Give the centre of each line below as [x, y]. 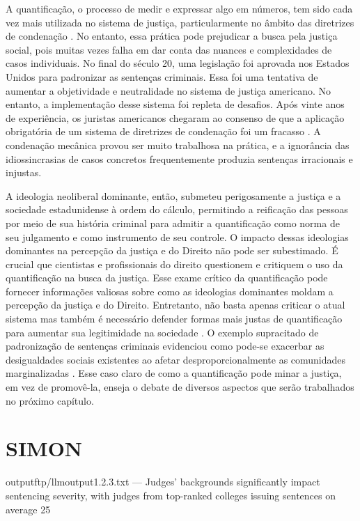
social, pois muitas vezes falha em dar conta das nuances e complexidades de [169, 49]
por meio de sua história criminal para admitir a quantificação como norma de [173, 223]
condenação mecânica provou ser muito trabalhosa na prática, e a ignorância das [178, 145]
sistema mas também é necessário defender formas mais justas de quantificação [174, 319]
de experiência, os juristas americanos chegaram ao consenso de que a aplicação [175, 117]
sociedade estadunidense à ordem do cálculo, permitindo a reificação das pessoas [177, 209]
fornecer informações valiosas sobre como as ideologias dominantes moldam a [170, 291]
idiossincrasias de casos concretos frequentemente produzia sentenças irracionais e [179, 158]
